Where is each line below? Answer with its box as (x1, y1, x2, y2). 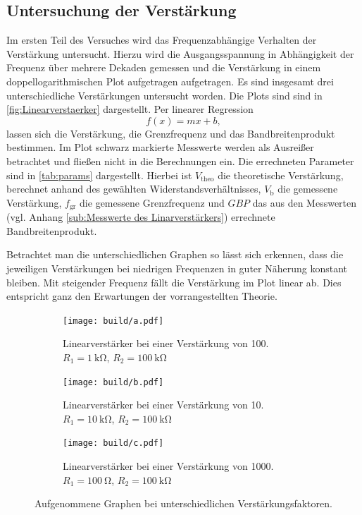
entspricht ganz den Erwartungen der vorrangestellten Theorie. (6, 289, 277, 303)
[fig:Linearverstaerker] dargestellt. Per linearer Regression (6, 102, 254, 116)
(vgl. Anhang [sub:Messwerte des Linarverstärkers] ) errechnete (6, 210, 275, 224)
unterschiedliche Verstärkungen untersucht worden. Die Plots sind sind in (6, 87, 323, 102)
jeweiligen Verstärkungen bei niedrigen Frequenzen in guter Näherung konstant (6, 260, 348, 275)
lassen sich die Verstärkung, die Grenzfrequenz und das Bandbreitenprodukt (6, 126, 335, 140)
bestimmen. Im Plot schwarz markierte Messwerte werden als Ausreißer (6, 140, 314, 154)
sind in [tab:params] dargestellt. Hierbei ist (6, 167, 192, 182)
